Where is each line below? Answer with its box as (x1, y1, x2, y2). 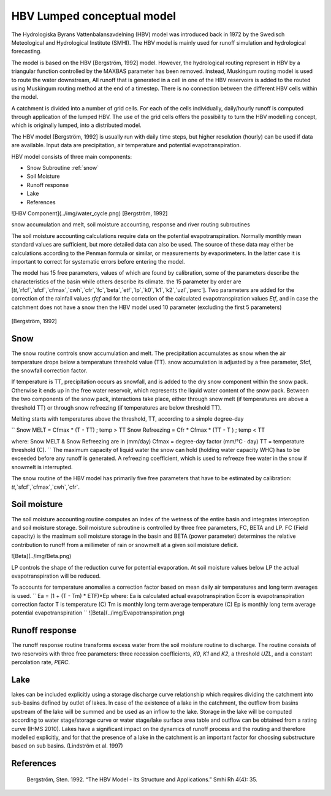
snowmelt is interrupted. (11, 463, 73, 470)
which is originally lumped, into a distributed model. (11, 121, 142, 129)
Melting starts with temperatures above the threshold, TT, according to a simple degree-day (11, 415, 244, 423)
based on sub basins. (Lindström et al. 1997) (11, 742, 123, 749)
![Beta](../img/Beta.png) (11, 553, 72, 560)
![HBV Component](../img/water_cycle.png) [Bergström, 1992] (11, 209, 168, 217)
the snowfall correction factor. (11, 367, 88, 374)
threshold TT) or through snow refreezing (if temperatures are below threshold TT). (11, 404, 222, 411)
